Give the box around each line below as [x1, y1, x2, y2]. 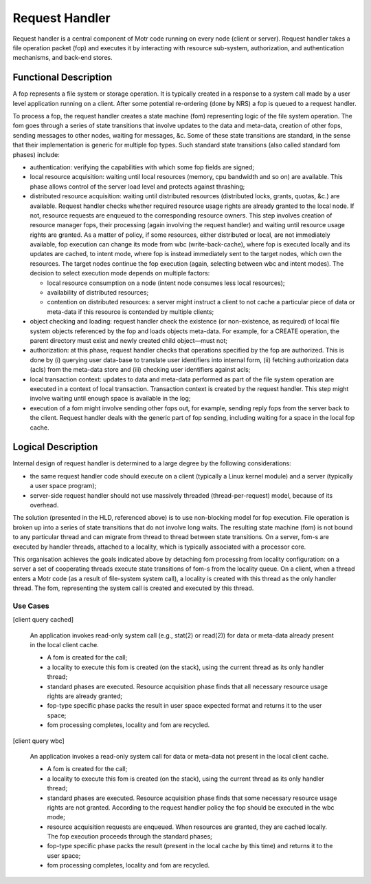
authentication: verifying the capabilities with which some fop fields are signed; [30, 162, 254, 171]
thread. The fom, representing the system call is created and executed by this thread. [12, 584, 254, 592]
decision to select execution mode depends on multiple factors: [30, 269, 210, 277]
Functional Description [12, 72, 113, 83]
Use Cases [12, 601, 49, 611]
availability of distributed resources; [47, 288, 149, 297]
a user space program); [30, 482, 97, 490]
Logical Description [12, 441, 98, 453]
